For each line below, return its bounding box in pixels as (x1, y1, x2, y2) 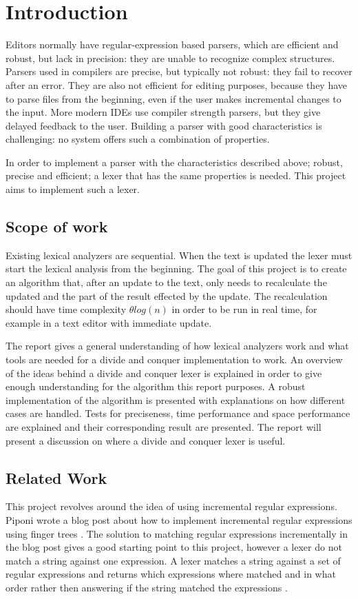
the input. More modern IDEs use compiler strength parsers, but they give (6, 105, 321, 119)
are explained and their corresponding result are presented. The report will (6, 419, 322, 434)
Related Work (6, 467, 107, 488)
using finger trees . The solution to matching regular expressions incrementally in (6, 526, 348, 540)
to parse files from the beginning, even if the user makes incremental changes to (6, 91, 341, 105)
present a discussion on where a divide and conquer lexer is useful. (6, 433, 286, 447)
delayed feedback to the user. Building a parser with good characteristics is (6, 118, 322, 132)
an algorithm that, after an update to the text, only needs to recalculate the (6, 275, 327, 290)
